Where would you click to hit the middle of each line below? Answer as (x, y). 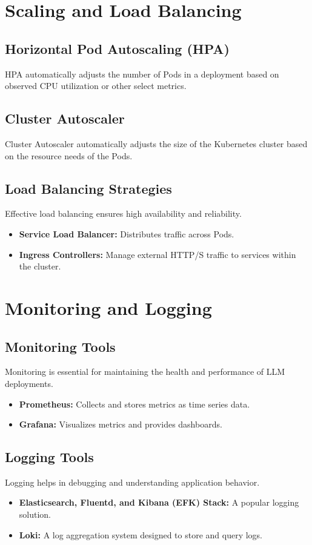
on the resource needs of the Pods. (69, 155)
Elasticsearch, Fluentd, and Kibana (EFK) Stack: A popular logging (159, 502)
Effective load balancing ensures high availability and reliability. (123, 213)
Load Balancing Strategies (88, 188)
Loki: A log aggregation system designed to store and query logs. (141, 534)
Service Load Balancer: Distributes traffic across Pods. (127, 233)
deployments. (29, 383)
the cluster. (40, 266)
